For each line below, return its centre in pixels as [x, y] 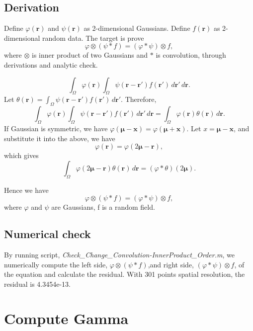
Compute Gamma [66, 318]
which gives [21, 155]
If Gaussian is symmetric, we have [56, 128]
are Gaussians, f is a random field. [103, 207]
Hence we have [26, 190]
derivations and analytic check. [51, 64]
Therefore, [141, 99]
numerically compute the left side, [56, 264]
